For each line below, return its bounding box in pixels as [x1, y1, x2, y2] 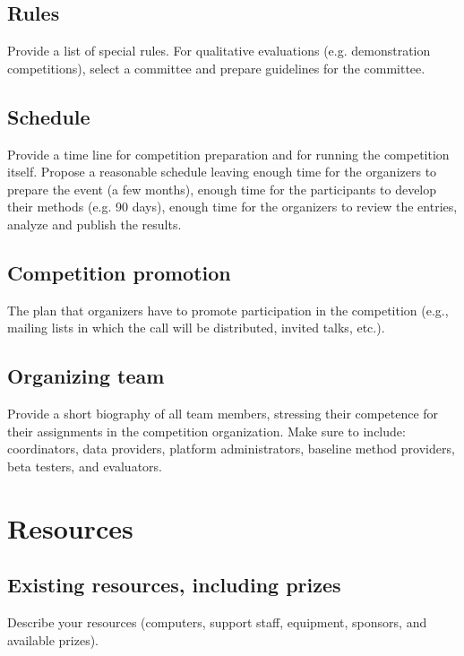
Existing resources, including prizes [7, 571, 341, 599]
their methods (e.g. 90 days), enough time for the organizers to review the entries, [7, 197, 458, 216]
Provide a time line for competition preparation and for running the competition [7, 144, 450, 163]
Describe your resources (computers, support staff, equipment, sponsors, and [7, 613, 427, 632]
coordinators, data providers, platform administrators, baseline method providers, [7, 439, 455, 458]
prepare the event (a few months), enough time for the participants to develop [7, 179, 437, 198]
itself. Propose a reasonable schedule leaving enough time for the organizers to [7, 162, 437, 181]
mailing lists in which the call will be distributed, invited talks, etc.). [7, 318, 385, 337]
